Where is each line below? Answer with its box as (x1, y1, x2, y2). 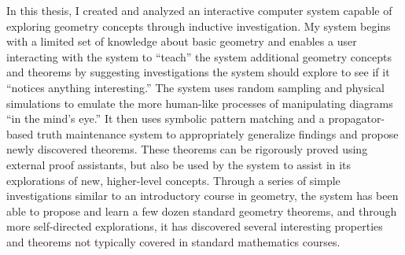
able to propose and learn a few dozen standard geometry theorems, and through (6, 202, 397, 219)
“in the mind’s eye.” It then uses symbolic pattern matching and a (6, 110, 325, 127)
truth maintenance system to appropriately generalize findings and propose (36, 125, 399, 142)
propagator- (328, 110, 385, 127)
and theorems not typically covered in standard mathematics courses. (6, 233, 341, 249)
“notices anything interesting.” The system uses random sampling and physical (6, 79, 385, 95)
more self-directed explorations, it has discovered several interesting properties (6, 218, 383, 235)
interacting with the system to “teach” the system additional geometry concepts (6, 48, 392, 65)
